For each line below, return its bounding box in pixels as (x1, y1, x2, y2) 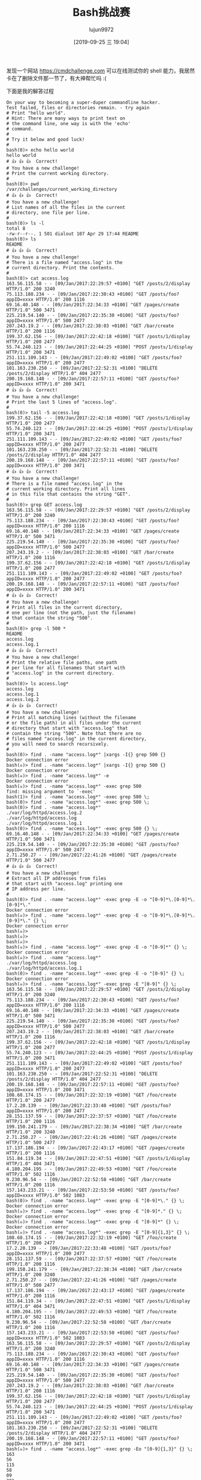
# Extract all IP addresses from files (6, 875, 107, 882)
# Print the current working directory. (6, 170, 110, 176)
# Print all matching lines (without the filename (6, 714, 136, 720)
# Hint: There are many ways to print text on (6, 115, 126, 121)
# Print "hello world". (6, 110, 66, 116)
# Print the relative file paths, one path (6, 659, 118, 665)
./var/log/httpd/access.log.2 (6, 810, 83, 816)
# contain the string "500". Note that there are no (6, 730, 142, 737)
